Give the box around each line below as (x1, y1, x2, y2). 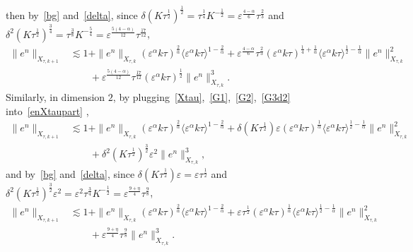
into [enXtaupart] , (6, 103, 89, 118)
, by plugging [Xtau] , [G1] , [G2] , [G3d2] (112, 89, 291, 104)
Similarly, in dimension (6, 89, 105, 104)
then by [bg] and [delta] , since (6, 8, 138, 23)
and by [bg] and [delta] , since (6, 167, 135, 181)
